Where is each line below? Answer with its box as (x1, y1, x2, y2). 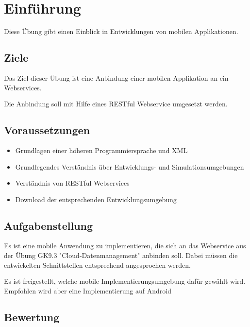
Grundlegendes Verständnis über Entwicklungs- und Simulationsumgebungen (15, 161, 244, 172)
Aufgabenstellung (4, 218, 93, 233)
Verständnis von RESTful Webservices (15, 178, 130, 188)
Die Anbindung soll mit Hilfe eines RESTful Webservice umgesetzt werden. (4, 99, 228, 109)
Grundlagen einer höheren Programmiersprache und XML (15, 145, 188, 155)
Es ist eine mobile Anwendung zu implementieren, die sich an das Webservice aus (4, 241, 246, 251)
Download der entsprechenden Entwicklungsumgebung (15, 194, 177, 204)
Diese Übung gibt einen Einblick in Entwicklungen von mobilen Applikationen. (4, 26, 238, 36)
